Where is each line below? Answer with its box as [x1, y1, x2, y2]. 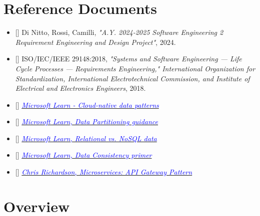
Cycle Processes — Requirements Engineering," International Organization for [15, 63, 255, 73]
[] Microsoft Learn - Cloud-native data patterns [15, 99, 159, 110]
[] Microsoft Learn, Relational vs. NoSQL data [15, 133, 157, 143]
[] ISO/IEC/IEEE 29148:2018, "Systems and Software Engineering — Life [15, 53, 242, 64]
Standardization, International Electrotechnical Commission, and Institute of [15, 73, 250, 83]
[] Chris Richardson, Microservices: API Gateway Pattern [15, 167, 192, 177]
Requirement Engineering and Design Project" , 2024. [15, 36, 176, 47]
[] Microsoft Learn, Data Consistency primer [15, 150, 152, 160]
